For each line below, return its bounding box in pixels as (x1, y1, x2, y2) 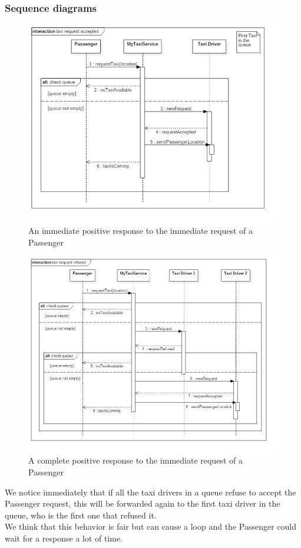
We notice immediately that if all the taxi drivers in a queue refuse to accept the (5, 485, 296, 498)
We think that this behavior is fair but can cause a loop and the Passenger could (5, 520, 296, 533)
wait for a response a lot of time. (5, 531, 123, 544)
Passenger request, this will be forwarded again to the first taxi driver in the (5, 497, 280, 510)
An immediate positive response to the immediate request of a (28, 224, 253, 236)
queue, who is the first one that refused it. (5, 508, 157, 521)
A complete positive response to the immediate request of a (28, 454, 243, 467)
